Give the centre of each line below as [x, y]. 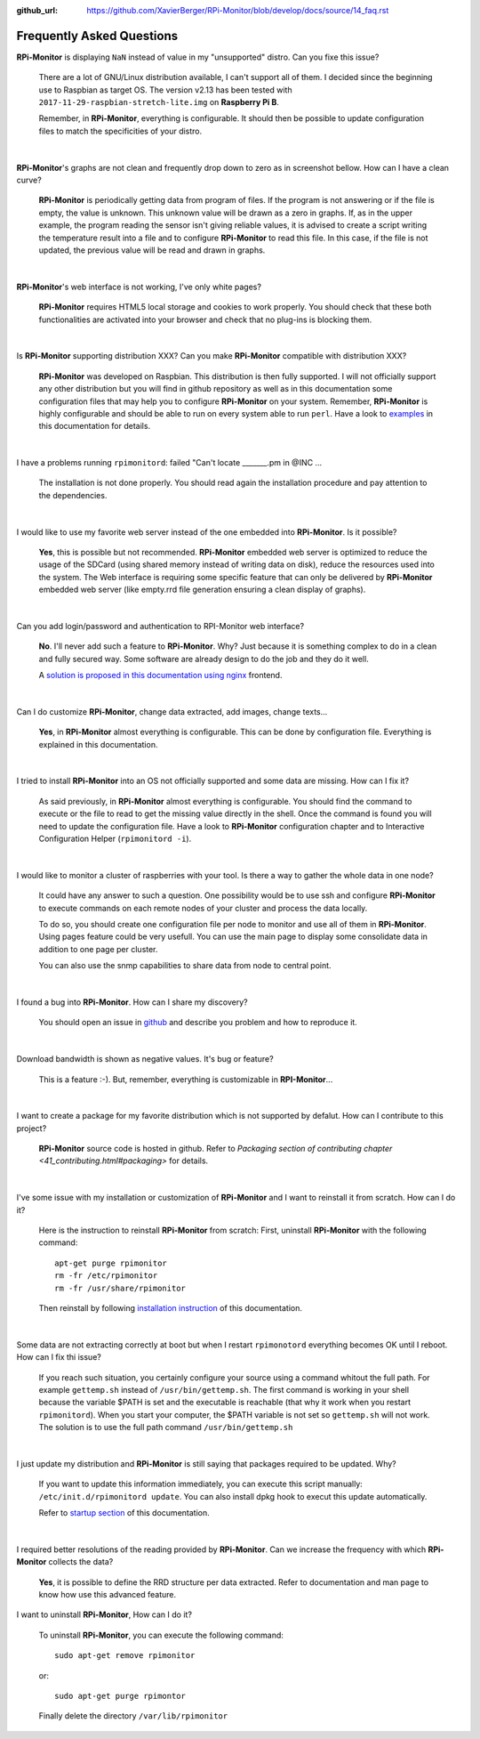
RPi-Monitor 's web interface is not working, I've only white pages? [139, 287]
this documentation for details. [95, 426]
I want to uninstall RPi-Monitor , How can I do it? [104, 1614]
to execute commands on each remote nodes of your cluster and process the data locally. [203, 908]
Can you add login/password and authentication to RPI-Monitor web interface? [160, 626]
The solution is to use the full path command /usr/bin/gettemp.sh [166, 1428]
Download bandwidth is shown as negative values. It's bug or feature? [145, 1059]
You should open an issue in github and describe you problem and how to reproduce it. [198, 1023]
